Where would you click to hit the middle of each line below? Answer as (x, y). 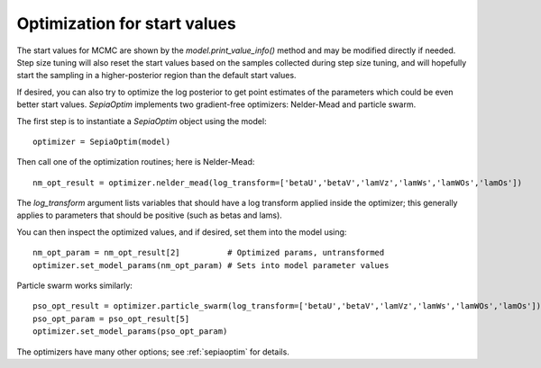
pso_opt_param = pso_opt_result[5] (111, 319)
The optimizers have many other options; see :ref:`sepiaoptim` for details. (153, 352)
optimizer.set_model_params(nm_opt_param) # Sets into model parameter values (211, 265)
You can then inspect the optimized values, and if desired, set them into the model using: (182, 232)
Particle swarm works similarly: (74, 286)
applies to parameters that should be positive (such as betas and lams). (150, 215)
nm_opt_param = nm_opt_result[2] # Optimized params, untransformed (209, 253)
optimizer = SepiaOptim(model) (102, 141)
